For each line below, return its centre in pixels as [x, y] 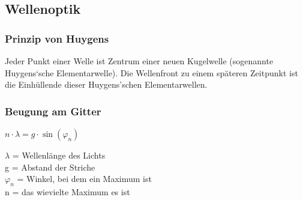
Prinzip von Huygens [57, 38]
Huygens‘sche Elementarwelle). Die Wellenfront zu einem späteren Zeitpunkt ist [151, 72]
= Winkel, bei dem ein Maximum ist [84, 179]
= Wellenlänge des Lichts [59, 155]
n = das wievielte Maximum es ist [67, 191]
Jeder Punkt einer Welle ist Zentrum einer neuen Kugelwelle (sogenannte [139, 61]
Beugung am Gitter [53, 111]
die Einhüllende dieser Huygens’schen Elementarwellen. [106, 84]
